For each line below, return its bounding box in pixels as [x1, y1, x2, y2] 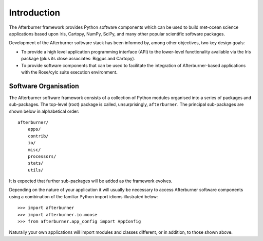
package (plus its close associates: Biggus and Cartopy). [21, 56, 135, 62]
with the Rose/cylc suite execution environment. [21, 69, 118, 75]
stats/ [27, 160, 44, 166]
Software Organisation [9, 82, 79, 90]
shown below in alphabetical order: [9, 108, 80, 114]
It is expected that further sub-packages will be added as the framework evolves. [9, 178, 172, 184]
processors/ [27, 154, 56, 159]
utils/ [27, 167, 44, 172]
